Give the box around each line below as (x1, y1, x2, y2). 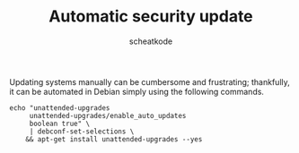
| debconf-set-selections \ (29, 127, 135, 136)
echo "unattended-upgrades (9, 103, 110, 113)
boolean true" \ (29, 119, 91, 128)
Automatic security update (48, 6, 253, 27)
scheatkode (128, 36, 173, 47)
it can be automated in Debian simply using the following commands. (9, 86, 265, 97)
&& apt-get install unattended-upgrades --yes (25, 134, 203, 144)
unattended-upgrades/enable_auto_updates (29, 111, 187, 120)
